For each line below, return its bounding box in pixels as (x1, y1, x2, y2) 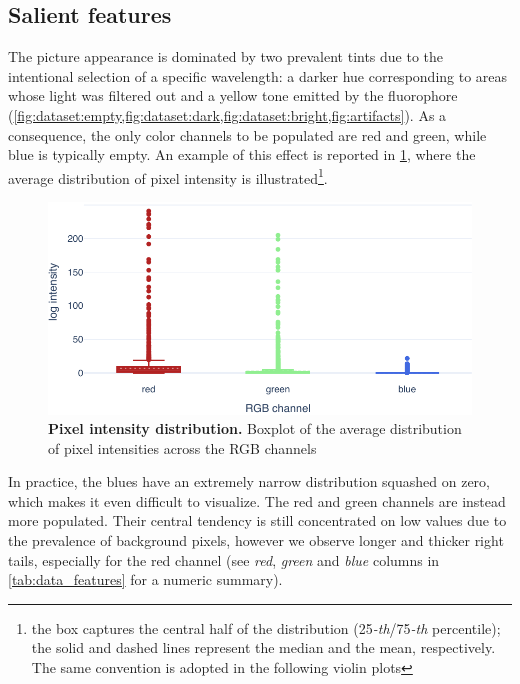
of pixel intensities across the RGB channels (48, 437, 317, 458)
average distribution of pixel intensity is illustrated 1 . (8, 164, 328, 188)
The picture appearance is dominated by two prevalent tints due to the (8, 46, 444, 67)
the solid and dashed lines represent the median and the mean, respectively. (31, 637, 496, 658)
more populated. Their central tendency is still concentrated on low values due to (8, 510, 507, 531)
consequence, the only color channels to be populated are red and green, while (8, 124, 487, 145)
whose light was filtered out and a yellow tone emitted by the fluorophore (8, 85, 458, 106)
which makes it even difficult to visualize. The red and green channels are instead (8, 490, 506, 511)
